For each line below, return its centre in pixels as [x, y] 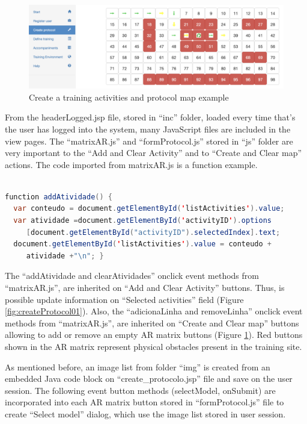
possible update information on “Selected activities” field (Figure [124, 299]
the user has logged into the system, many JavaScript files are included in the [148, 129]
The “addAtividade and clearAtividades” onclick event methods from [132, 276]
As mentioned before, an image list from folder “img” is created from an [138, 366]
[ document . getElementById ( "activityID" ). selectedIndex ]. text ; [153, 232]
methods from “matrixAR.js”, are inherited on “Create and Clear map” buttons [152, 323]
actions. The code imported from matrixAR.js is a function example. [131, 164]
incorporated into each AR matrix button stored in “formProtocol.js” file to [144, 402]
